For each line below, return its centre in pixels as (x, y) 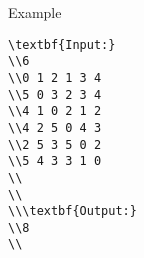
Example (35, 12)
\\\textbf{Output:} (72, 211)
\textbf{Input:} (62, 44)
